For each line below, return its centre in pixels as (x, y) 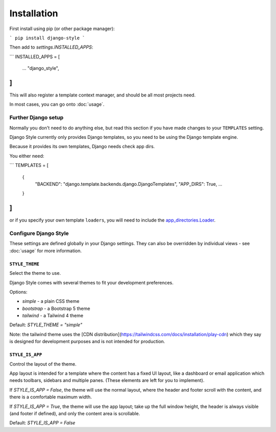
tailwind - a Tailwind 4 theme (53, 316)
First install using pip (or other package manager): (62, 29)
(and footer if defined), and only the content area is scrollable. (75, 413)
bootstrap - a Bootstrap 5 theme (56, 308)
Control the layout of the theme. (43, 364)
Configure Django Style (39, 233)
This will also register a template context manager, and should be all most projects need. (102, 95)
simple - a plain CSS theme (51, 301)
